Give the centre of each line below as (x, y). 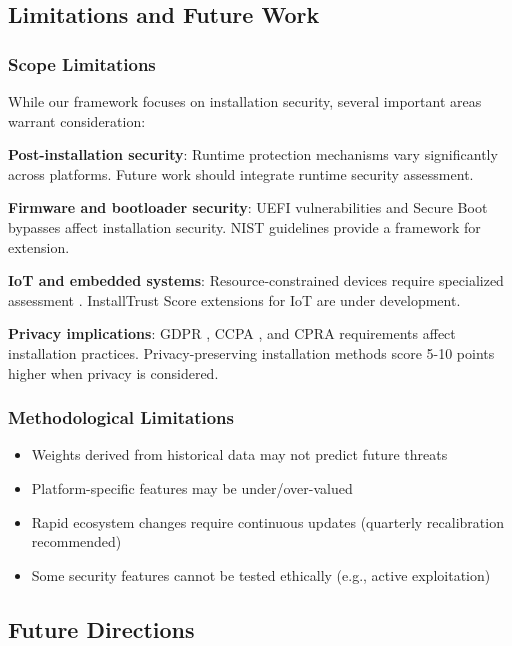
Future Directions (101, 628)
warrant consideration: (77, 120)
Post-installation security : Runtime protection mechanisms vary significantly (253, 154)
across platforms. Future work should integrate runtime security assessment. (241, 173)
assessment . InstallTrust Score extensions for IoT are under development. (234, 299)
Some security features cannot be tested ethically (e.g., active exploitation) (261, 574)
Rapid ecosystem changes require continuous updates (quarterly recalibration (267, 521)
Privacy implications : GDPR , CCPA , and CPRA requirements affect (232, 333)
